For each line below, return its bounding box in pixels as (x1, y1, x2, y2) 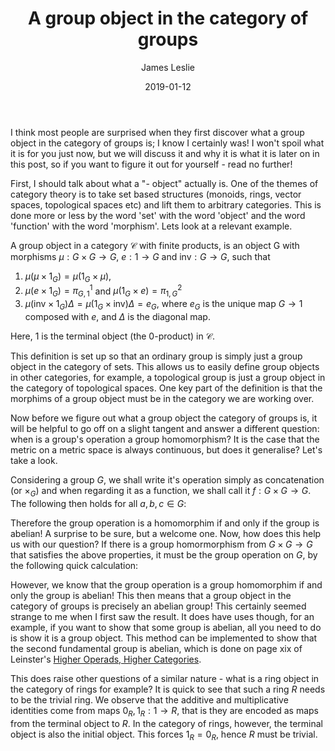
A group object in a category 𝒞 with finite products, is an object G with (10, 239, 300, 251)
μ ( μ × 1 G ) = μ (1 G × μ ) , (24, 270, 112, 284)
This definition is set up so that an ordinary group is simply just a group (10, 350, 303, 362)
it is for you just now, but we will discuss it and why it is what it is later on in (10, 147, 320, 159)
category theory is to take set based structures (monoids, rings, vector (10, 188, 302, 200)
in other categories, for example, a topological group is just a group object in (10, 371, 326, 383)
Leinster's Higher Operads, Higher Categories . (10, 653, 202, 665)
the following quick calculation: (10, 559, 139, 571)
